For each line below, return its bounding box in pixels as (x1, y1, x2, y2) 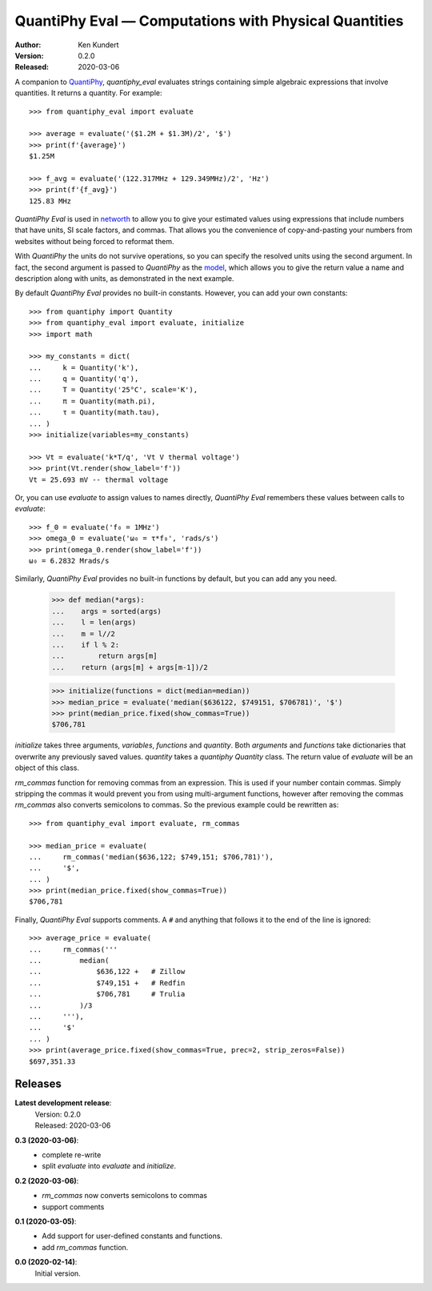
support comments (42, 1201, 105, 1212)
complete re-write (42, 1150, 102, 1160)
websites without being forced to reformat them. (14, 236, 174, 246)
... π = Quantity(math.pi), (29, 396, 156, 406)
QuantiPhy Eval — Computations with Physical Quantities (14, 12, 404, 30)
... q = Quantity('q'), (29, 375, 139, 383)
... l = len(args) (51, 618, 137, 627)
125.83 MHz (29, 196, 72, 206)
